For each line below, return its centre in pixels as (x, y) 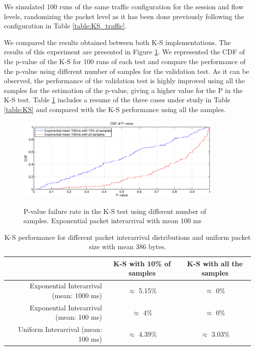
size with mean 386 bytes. (127, 246)
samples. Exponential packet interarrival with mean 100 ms (113, 221)
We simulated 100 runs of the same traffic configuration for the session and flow (124, 6)
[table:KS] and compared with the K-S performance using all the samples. (115, 109)
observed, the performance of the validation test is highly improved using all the (125, 81)
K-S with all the (215, 263)
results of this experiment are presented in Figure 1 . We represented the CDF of (125, 52)
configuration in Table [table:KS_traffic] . (65, 26)
